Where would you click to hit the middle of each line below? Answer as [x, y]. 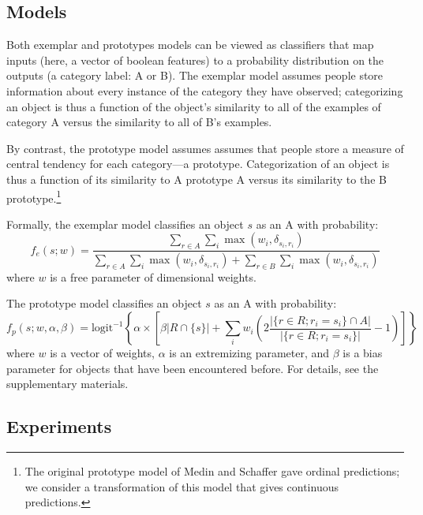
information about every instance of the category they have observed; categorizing [205, 90]
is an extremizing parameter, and [249, 353]
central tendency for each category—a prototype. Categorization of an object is [198, 164]
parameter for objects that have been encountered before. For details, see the [193, 368]
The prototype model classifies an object [104, 303]
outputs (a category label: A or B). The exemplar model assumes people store [195, 75]
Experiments [59, 426]
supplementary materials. [67, 384]
